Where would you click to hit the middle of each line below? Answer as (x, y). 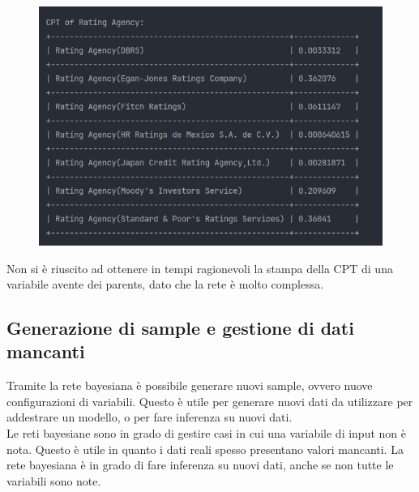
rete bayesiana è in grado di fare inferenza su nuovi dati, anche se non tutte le (200, 465)
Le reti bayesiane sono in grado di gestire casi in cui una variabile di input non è (206, 433)
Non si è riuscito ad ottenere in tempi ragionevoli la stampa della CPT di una (200, 268)
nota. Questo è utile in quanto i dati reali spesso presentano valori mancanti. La (205, 449)
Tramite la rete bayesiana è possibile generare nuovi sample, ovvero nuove (190, 385)
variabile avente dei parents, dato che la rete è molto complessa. (165, 284)
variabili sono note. (54, 480)
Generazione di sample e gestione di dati (180, 328)
